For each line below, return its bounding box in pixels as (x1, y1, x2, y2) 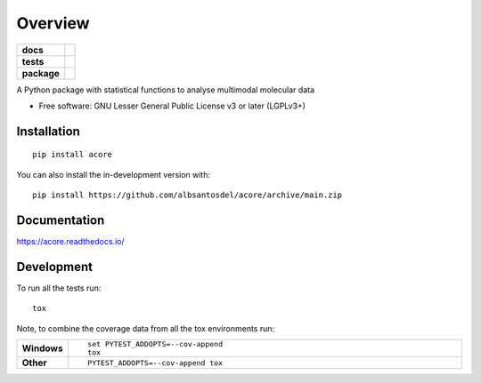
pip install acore (32, 149, 113, 160)
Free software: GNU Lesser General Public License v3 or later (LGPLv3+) (38, 100, 306, 111)
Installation (16, 124, 80, 139)
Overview (16, 13, 90, 33)
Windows (21, 342, 63, 355)
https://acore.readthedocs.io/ (16, 236, 125, 247)
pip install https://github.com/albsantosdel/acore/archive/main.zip (32, 190, 343, 200)
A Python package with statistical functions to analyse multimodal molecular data (16, 84, 315, 95)
